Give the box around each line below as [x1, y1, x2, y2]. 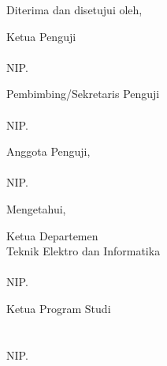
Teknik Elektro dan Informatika [6, 243, 161, 259]
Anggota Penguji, [6, 143, 91, 160]
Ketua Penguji [6, 28, 76, 44]
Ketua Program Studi [6, 300, 111, 316]
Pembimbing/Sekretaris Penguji [6, 85, 160, 102]
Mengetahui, [6, 200, 66, 217]
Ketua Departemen [6, 227, 98, 243]
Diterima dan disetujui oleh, [6, 2, 143, 17]
